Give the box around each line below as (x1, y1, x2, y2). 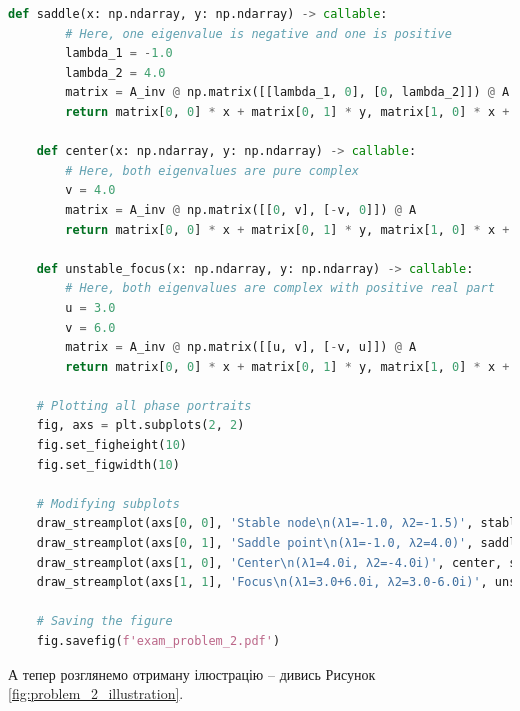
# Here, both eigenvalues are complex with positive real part (65, 281, 495, 296)
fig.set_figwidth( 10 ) (36, 457, 180, 472)
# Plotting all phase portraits (36, 398, 252, 413)
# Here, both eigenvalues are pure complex (65, 163, 359, 178)
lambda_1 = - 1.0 (65, 46, 173, 61)
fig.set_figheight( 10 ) (36, 438, 187, 453)
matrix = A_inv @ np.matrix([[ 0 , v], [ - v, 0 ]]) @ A (65, 202, 417, 217)
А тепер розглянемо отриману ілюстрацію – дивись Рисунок (8, 663, 376, 684)
